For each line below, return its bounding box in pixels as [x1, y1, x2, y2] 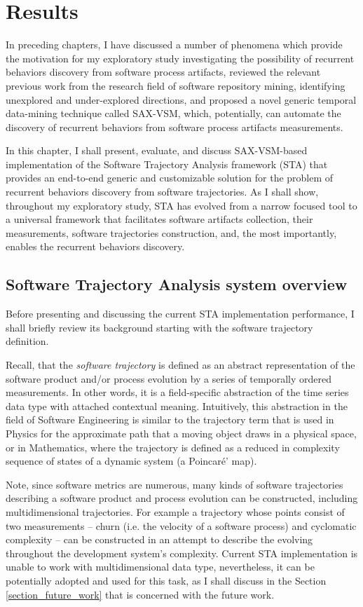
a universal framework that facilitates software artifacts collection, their [6, 212, 313, 226]
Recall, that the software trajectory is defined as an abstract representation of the [6, 357, 355, 372]
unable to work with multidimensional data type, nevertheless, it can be [6, 559, 315, 574]
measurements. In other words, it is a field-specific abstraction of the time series [6, 385, 349, 400]
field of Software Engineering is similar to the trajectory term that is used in [6, 412, 334, 427]
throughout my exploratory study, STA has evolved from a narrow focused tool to [6, 198, 357, 212]
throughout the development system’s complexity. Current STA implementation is [6, 545, 358, 560]
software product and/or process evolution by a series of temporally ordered [6, 371, 332, 386]
